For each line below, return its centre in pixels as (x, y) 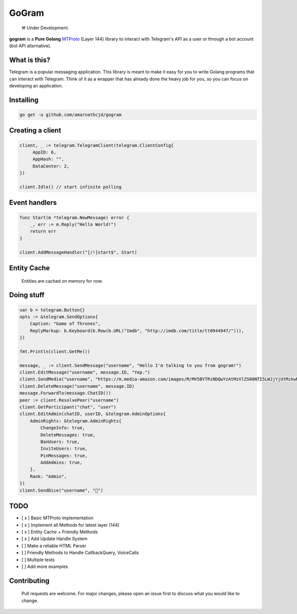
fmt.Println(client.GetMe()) (55, 351)
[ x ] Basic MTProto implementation (57, 518)
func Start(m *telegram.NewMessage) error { (74, 217)
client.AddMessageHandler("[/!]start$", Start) (78, 252)
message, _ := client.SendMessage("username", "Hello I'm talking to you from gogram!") (131, 365)
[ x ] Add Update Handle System (54, 539)
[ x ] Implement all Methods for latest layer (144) (71, 525)
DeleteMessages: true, (68, 435)
